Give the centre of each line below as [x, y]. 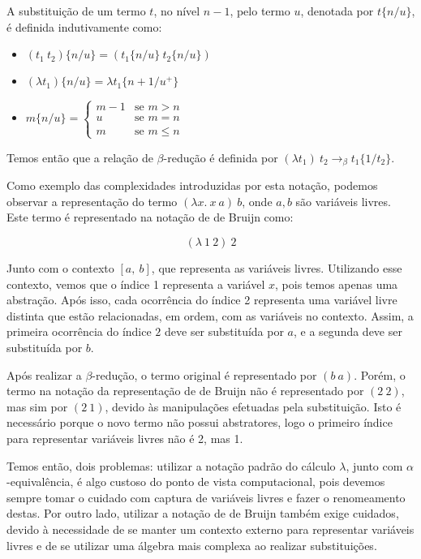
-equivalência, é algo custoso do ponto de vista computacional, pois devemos [196, 482]
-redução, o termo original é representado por [204, 374]
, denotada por [337, 11]
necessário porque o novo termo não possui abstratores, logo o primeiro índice [200, 422]
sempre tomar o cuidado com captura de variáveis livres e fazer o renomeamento [206, 497]
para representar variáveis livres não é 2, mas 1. [125, 438]
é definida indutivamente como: [84, 26]
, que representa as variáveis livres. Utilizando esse [277, 268]
